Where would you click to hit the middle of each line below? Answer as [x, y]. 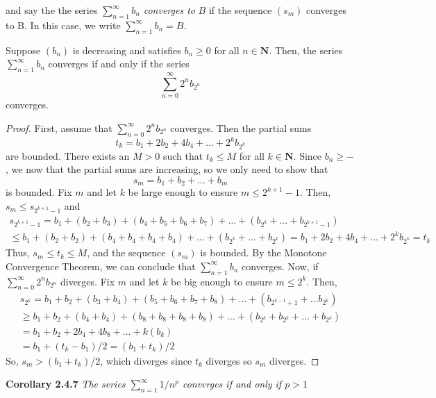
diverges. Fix [87, 281]
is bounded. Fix [39, 192]
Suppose [23, 50]
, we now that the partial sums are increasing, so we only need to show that [167, 169]
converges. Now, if [280, 266]
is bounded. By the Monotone [263, 252]
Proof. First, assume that [59, 127]
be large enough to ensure [183, 192]
